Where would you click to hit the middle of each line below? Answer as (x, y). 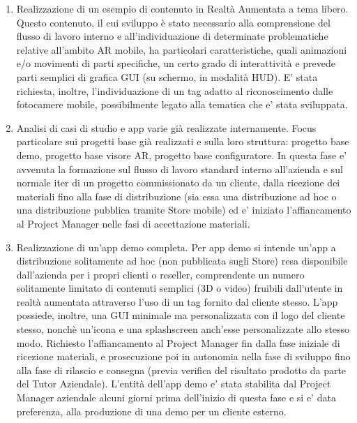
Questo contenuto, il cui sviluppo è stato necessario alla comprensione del (173, 22)
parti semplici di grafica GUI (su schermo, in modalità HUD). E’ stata (167, 76)
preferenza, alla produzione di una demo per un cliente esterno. (151, 411)
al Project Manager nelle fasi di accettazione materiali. (133, 223)
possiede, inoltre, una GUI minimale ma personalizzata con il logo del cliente (181, 315)
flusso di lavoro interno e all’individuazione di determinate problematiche (172, 36)
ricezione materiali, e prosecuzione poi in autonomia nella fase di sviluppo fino (183, 356)
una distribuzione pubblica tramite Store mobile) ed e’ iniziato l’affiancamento (184, 210)
